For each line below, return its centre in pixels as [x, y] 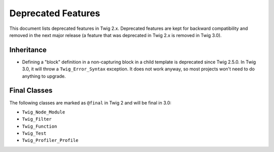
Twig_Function [40, 126]
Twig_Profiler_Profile [50, 140]
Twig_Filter [37, 119]
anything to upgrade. [44, 76]
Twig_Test [34, 134]
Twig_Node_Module [44, 112]
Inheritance [28, 50]
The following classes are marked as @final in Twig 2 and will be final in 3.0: [91, 103]
